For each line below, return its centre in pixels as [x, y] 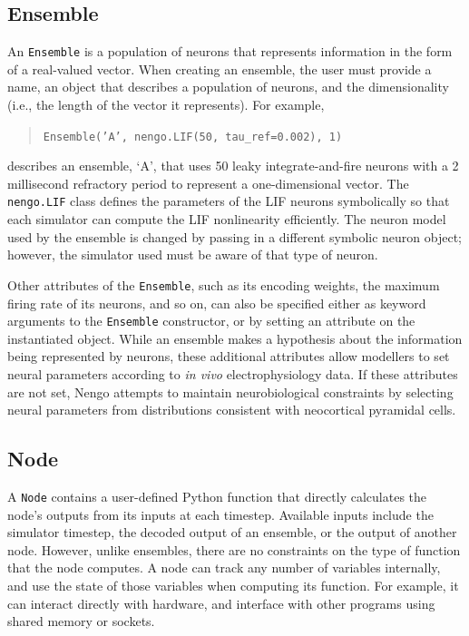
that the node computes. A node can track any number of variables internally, [224, 568]
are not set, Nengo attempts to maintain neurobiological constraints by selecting [230, 391]
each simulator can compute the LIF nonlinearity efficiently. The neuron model [227, 219]
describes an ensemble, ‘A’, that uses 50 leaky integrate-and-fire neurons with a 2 [233, 166]
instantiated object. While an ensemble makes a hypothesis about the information [235, 338]
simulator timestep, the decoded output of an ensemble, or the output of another [232, 532]
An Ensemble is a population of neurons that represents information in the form [230, 51]
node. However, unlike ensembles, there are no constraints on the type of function [234, 549]
